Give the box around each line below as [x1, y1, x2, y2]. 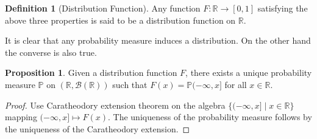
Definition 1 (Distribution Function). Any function [5, 2, 201, 14]
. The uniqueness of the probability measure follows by [108, 110, 312, 123]
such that [112, 78, 148, 90]
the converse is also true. [5, 46, 97, 58]
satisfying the [257, 2, 308, 14]
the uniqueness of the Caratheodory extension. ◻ [5, 122, 190, 135]
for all [224, 78, 247, 90]
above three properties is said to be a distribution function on [5, 13, 236, 26]
